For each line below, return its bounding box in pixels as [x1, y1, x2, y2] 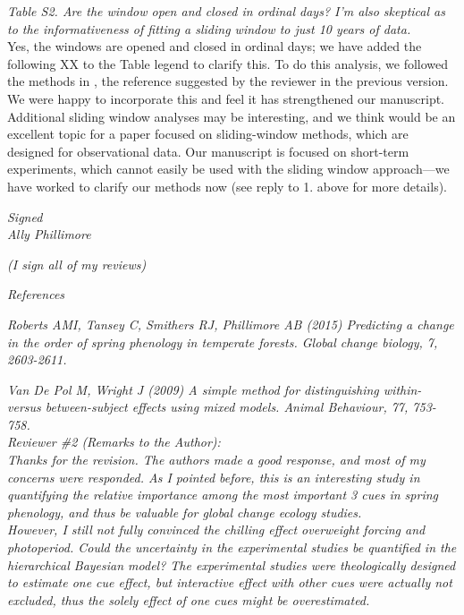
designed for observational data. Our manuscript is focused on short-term [7, 141, 409, 160]
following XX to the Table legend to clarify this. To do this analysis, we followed [7, 54, 449, 73]
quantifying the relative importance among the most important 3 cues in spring [7, 485, 438, 504]
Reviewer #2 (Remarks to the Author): [7, 432, 221, 451]
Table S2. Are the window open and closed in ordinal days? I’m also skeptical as [7, 2, 445, 20]
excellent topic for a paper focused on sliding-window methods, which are [7, 124, 409, 143]
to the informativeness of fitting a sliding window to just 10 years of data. [7, 19, 411, 38]
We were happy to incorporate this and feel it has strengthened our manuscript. [7, 89, 445, 107]
